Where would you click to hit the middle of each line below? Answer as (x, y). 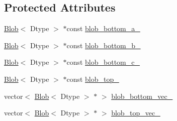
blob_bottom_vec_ (142, 96)
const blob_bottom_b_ (104, 45)
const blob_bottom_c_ (103, 62)
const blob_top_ (93, 79)
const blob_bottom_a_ (103, 28)
